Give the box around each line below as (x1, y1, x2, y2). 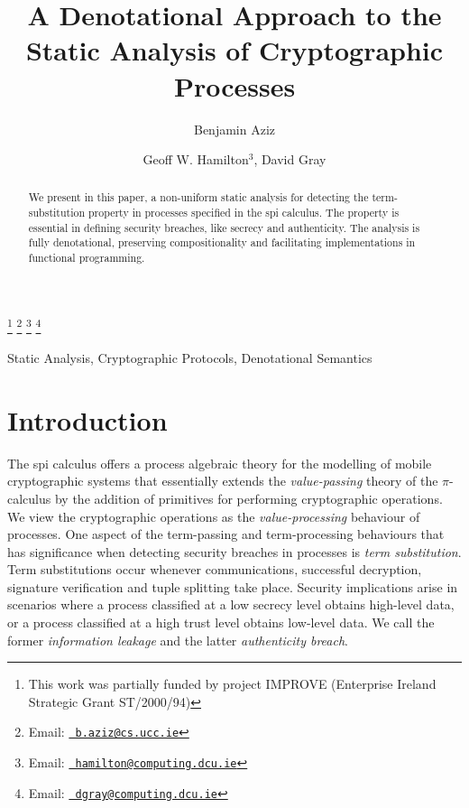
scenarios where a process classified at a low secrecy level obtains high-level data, (7, 595, 455, 614)
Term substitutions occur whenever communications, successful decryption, (7, 560, 422, 579)
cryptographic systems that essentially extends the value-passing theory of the (7, 471, 438, 490)
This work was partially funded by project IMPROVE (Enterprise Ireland (28, 674, 437, 693)
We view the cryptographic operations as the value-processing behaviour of (7, 506, 420, 525)
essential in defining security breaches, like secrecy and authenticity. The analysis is (28, 219, 420, 235)
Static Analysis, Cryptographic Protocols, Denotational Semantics (7, 348, 372, 367)
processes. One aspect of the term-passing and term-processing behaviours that (7, 525, 445, 543)
